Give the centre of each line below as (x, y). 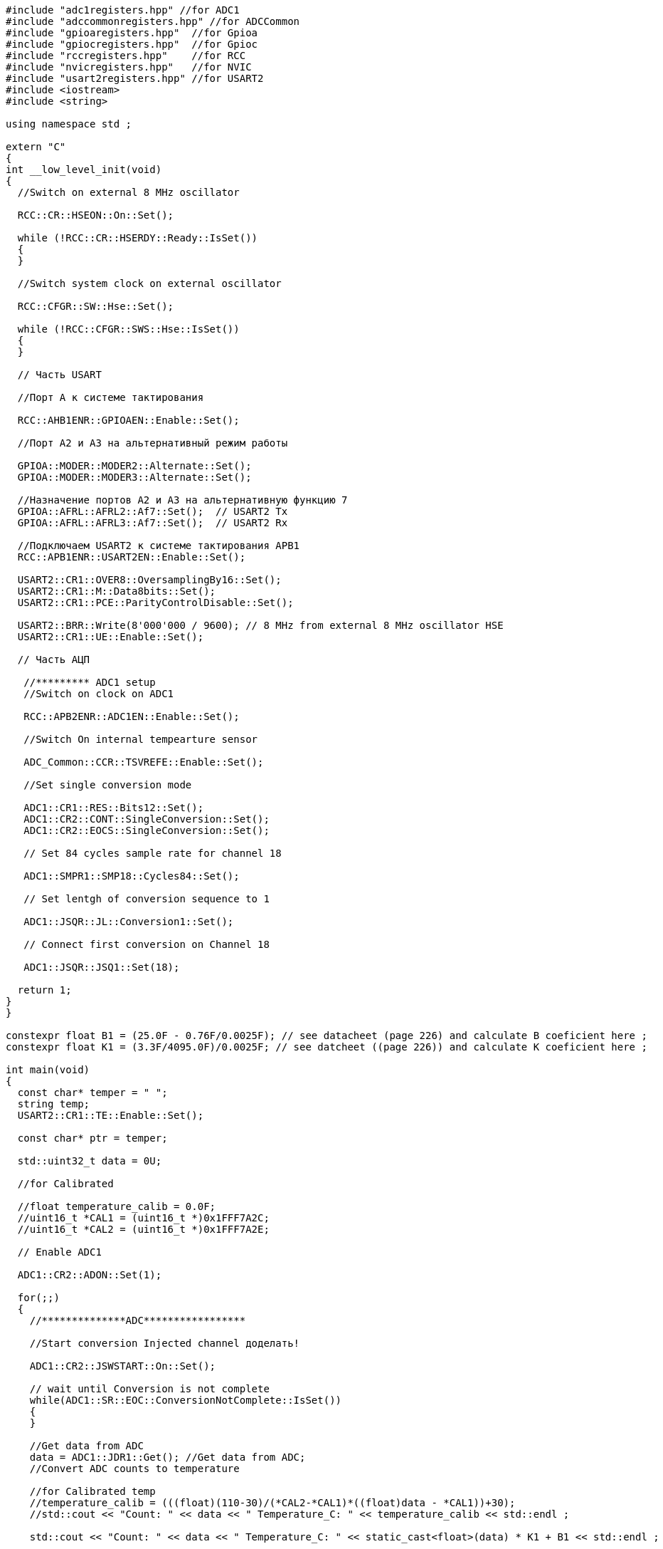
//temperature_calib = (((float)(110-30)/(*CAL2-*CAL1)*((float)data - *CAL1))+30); (272, 1503)
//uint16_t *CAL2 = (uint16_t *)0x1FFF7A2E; (143, 1229)
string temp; (54, 1104)
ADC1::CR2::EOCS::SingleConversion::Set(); (147, 830)
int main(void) (48, 1070)
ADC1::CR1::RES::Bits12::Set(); (114, 808)
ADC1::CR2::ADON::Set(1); (90, 1275)
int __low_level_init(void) (84, 169)
